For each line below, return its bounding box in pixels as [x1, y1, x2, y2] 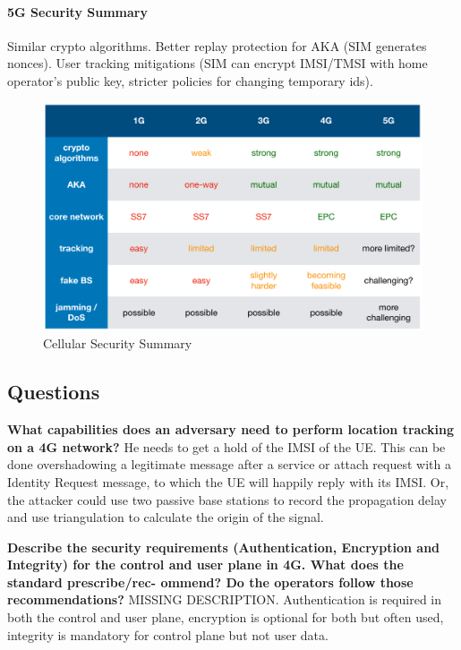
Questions [7, 378, 100, 406]
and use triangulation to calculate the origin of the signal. [7, 508, 324, 526]
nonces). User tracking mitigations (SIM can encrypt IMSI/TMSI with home [7, 54, 428, 73]
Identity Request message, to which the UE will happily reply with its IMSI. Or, [7, 472, 449, 491]
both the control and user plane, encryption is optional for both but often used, [7, 608, 444, 627]
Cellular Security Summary [43, 334, 192, 353]
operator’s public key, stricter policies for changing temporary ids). [7, 71, 373, 90]
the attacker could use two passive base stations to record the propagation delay [7, 490, 447, 509]
